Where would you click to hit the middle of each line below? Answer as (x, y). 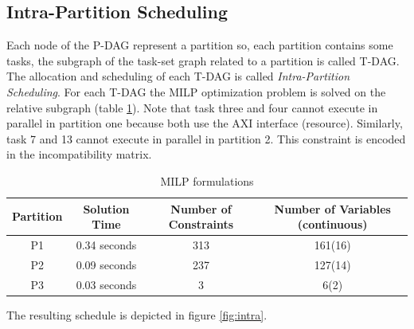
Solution (106, 208)
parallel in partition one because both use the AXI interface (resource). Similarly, (205, 123)
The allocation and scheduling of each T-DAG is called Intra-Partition (178, 76)
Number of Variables (332, 208)
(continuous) (332, 224)
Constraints (201, 224)
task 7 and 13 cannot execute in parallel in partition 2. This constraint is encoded (206, 138)
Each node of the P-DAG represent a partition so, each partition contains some (200, 45)
